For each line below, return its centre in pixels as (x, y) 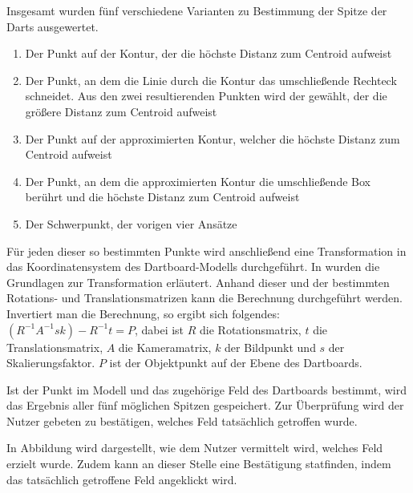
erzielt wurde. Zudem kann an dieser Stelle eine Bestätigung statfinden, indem (199, 464)
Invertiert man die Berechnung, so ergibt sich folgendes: (143, 313)
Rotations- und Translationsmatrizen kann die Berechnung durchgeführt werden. (205, 298)
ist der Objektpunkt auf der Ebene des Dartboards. (236, 363)
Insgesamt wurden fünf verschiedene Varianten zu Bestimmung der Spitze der (197, 10)
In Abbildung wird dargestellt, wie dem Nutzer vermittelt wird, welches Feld (195, 448)
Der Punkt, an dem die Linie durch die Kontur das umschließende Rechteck (211, 80)
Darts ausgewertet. (53, 26)
